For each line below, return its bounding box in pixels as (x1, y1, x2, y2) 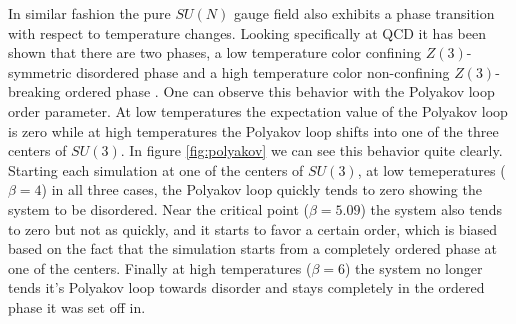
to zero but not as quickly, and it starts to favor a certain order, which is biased (8, 218, 498, 239)
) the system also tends (360, 198, 502, 219)
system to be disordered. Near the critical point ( (8, 198, 309, 219)
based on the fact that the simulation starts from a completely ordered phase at (8, 238, 497, 259)
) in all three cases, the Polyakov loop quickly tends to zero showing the (41, 179, 482, 200)
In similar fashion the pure (8, 3, 171, 23)
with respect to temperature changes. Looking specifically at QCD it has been (8, 22, 486, 43)
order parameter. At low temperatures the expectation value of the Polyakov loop (8, 100, 508, 121)
